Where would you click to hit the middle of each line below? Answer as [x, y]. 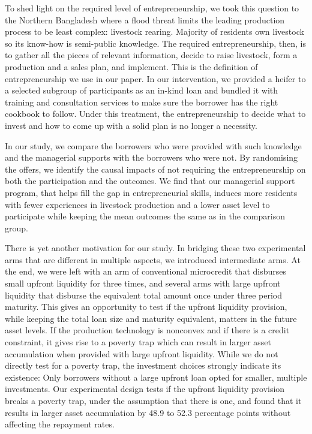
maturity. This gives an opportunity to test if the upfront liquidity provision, [146, 307]
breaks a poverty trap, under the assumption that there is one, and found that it [153, 400]
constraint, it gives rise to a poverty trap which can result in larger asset [138, 342]
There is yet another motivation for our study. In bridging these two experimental [155, 248]
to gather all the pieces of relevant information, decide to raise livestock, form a [151, 55]
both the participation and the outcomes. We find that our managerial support [150, 181]
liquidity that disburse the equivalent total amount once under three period [143, 295]
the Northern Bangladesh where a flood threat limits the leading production [145, 19]
